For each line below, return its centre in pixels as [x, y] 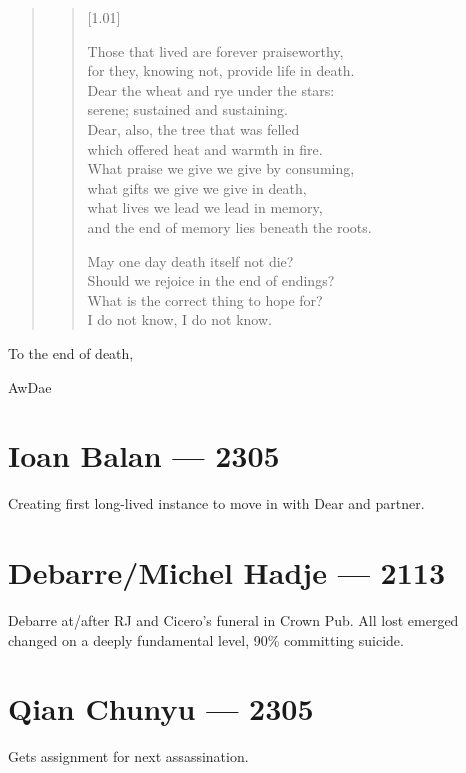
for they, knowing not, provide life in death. [221, 70]
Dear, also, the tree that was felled [193, 128]
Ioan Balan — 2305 [144, 455]
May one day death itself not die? [190, 260]
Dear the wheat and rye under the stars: [211, 89]
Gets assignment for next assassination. [128, 756]
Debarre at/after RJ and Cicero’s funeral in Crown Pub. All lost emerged [233, 619]
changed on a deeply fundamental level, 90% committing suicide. [206, 639]
